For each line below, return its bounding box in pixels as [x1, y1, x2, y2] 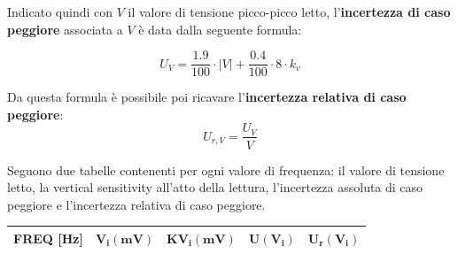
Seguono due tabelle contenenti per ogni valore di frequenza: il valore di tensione [7, 160, 445, 179]
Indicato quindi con [7, 3, 113, 20]
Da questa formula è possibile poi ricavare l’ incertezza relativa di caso [7, 88, 407, 106]
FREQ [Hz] [13, 228, 83, 247]
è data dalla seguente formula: [138, 19, 302, 38]
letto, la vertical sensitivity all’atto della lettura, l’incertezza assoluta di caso [7, 178, 423, 196]
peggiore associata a [7, 19, 123, 38]
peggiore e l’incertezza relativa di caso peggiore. [7, 195, 266, 213]
